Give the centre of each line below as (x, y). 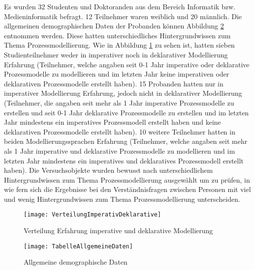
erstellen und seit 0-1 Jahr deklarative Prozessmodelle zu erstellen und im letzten (127, 112)
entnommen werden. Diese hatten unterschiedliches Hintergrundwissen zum (117, 35)
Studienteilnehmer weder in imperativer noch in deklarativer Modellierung (116, 54)
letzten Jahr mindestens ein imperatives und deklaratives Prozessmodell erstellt (124, 160)
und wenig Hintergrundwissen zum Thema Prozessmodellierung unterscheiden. (122, 199)
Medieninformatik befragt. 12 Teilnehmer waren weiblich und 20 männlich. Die (123, 16)
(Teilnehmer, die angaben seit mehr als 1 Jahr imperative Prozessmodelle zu (119, 102)
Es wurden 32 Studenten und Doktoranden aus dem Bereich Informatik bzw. (120, 6)
